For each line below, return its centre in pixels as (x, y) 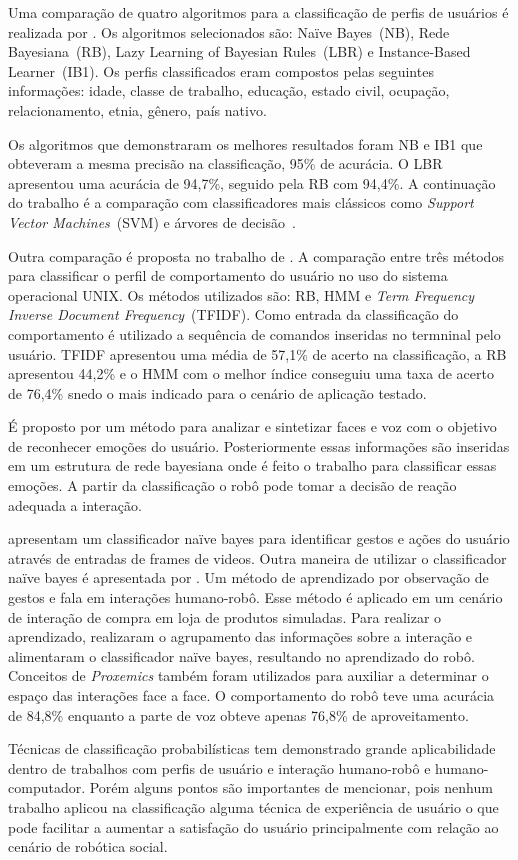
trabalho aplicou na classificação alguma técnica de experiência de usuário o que (253, 806)
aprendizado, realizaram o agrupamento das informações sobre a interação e (240, 636)
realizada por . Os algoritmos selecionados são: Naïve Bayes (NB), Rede (229, 31)
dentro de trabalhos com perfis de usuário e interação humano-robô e (219, 767)
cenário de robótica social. (88, 846)
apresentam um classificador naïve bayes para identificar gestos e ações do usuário (259, 538)
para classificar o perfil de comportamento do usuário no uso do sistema (228, 275)
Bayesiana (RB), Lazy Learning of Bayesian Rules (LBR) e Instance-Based (239, 51)
